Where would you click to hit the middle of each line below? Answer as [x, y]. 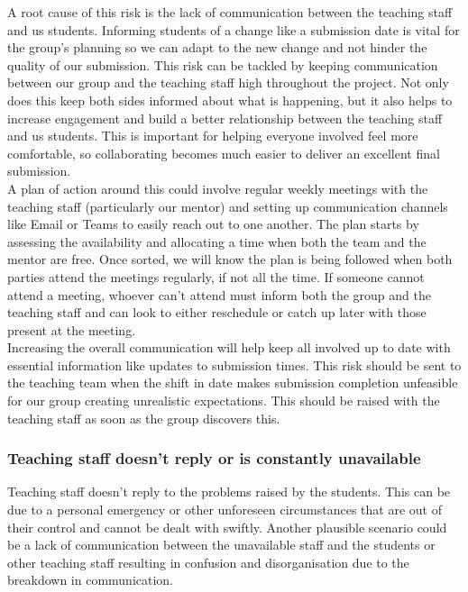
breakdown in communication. [91, 580]
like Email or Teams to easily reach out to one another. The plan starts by [213, 224]
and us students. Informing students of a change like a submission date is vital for [234, 29]
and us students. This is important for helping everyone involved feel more [213, 136]
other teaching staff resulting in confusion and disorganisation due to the [208, 562]
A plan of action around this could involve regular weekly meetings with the [218, 188]
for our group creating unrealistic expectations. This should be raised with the [224, 401]
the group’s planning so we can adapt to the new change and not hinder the [217, 47]
